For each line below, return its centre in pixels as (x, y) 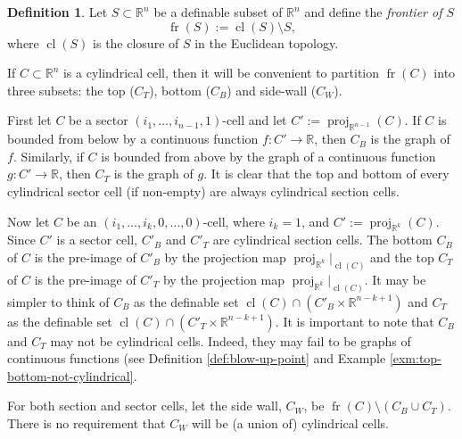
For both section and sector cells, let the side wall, (144, 406)
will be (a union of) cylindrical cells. (290, 423)
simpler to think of (58, 301)
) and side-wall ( (272, 90)
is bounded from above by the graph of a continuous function (268, 156)
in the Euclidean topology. (267, 42)
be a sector (99, 120)
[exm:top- (415, 358)
